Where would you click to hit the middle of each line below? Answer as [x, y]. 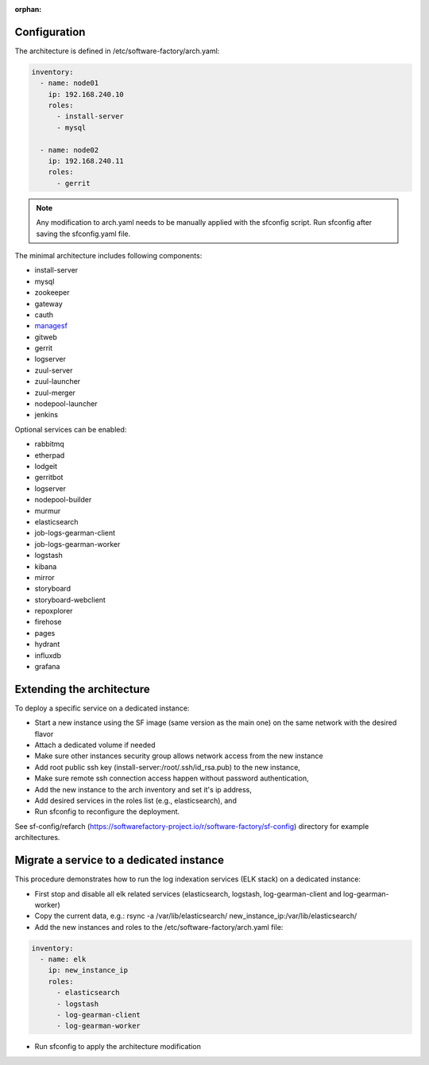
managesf [51, 326]
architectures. [37, 838]
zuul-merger [55, 393]
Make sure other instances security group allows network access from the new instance [179, 756]
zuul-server [54, 370]
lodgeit [46, 466]
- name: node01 [70, 83]
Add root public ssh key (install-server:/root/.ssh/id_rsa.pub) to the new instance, [168, 767]
